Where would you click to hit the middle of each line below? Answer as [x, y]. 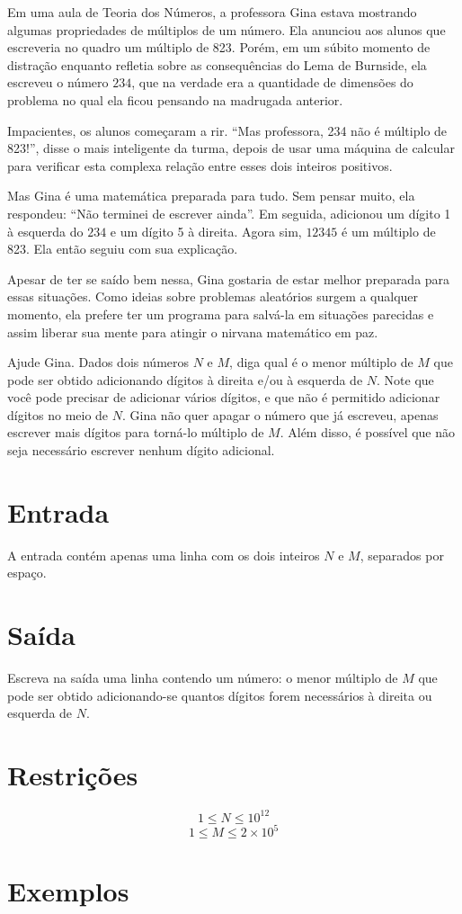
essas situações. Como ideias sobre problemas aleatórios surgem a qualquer [213, 296]
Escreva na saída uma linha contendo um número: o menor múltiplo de [203, 678]
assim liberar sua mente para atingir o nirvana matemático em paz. [193, 332]
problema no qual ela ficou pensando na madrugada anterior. [175, 99]
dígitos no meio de [58, 414]
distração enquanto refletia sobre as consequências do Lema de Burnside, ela [217, 64]
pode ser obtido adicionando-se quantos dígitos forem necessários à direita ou [220, 695]
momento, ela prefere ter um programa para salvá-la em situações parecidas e [221, 314]
